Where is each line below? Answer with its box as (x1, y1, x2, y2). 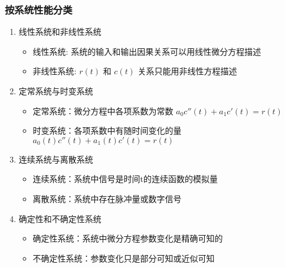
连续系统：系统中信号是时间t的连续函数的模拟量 (32, 173, 218, 185)
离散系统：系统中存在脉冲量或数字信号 (32, 192, 182, 204)
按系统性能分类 (5, 2, 73, 16)
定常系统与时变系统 (18, 85, 93, 97)
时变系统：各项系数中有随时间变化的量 (32, 124, 182, 137)
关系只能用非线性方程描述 (137, 65, 237, 77)
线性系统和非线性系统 (18, 25, 101, 38)
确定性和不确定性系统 (18, 212, 101, 224)
